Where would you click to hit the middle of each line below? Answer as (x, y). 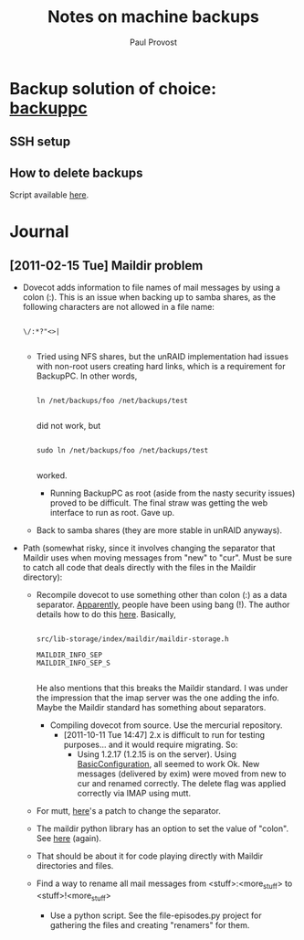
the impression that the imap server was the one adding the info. (158, 698)
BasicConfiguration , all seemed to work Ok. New (168, 764)
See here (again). (69, 839)
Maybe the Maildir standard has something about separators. (151, 708)
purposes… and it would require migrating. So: (151, 745)
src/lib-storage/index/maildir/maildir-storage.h (133, 639)
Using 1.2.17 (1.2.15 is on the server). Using (157, 754)
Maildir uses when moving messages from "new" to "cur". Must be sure (157, 558)
